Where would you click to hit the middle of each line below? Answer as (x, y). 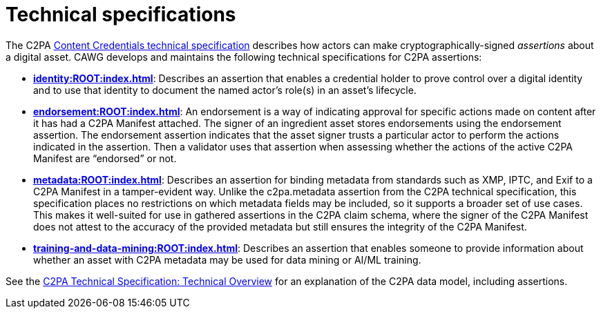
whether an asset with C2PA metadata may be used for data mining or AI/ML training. (227, 259)
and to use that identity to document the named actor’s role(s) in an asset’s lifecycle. (225, 90)
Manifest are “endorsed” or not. (105, 158)
